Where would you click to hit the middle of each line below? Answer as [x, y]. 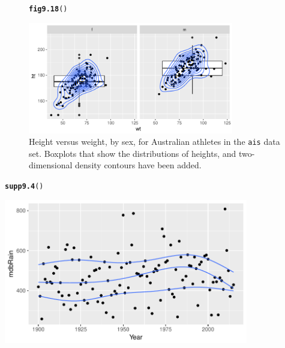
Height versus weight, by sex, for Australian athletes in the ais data [154, 142]
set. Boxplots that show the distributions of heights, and [133, 153]
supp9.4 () [24, 186]
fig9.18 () [48, 9]
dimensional [51, 165]
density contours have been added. [138, 165]
